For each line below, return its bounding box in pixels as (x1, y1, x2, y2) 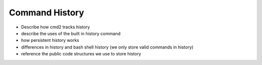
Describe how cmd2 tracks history (21, 24, 90, 30)
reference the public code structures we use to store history (21, 51, 142, 57)
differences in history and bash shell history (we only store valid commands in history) (21, 44, 194, 50)
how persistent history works (21, 38, 80, 43)
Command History (9, 7, 84, 18)
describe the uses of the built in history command (21, 30, 121, 36)
